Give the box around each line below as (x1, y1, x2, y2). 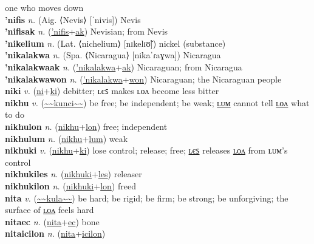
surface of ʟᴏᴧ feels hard (5, 203, 94, 216)
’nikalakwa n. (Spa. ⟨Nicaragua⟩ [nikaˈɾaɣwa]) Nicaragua (5, 49, 221, 61)
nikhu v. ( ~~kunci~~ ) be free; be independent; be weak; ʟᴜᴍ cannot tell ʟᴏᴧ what (5, 96, 310, 109)
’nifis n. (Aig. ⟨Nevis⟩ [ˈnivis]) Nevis (5, 13, 141, 25)
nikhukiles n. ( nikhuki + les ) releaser (5, 168, 142, 180)
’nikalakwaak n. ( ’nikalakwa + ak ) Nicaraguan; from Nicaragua (5, 60, 242, 73)
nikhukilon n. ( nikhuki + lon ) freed (5, 179, 136, 192)
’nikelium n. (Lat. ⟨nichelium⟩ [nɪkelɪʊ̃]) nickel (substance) (5, 36, 226, 49)
